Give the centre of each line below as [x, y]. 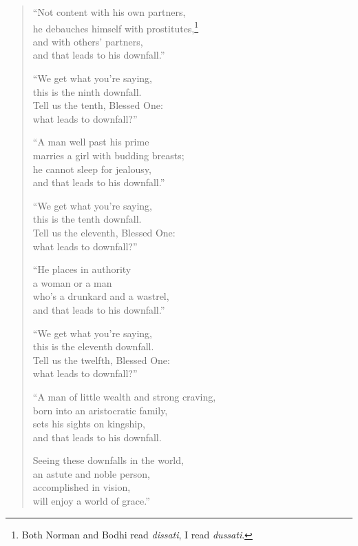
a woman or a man [72, 282]
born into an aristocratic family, [100, 410]
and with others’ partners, [88, 41]
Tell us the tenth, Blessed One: [98, 105]
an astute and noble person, [91, 473]
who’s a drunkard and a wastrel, [101, 296]
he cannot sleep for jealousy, [92, 169]
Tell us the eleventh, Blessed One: [104, 232]
